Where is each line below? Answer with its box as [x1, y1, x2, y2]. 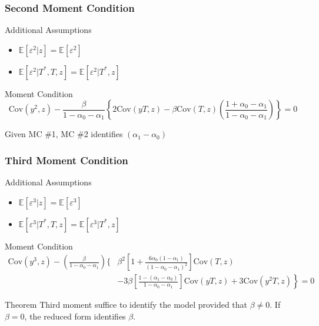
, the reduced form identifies [24, 310, 126, 322]
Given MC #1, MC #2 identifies [5, 128, 123, 140]
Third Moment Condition [5, 152, 128, 167]
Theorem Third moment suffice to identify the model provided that [5, 298, 248, 311]
